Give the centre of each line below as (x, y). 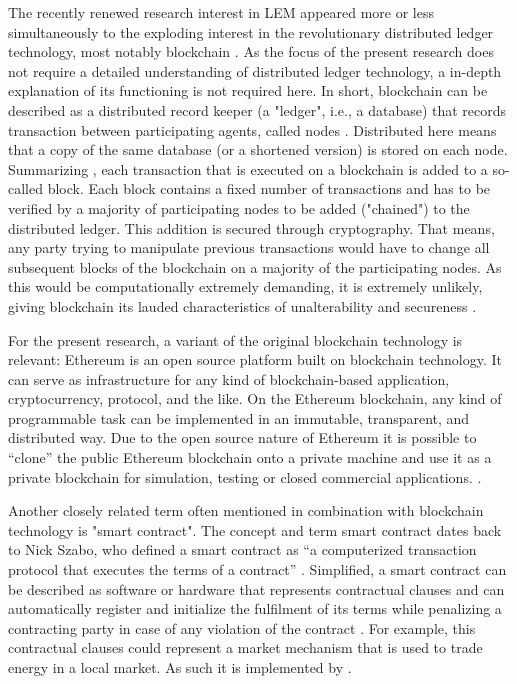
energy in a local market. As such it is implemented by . (180, 667)
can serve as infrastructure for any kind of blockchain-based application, (229, 378)
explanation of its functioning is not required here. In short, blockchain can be (248, 90)
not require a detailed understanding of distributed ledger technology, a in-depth (255, 70)
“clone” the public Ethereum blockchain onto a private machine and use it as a (250, 457)
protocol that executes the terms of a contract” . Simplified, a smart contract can (257, 569)
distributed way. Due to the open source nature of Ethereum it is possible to (242, 437)
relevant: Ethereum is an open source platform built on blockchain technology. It (255, 359)
